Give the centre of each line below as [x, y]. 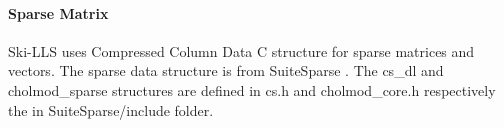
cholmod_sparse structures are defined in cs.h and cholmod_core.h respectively [252, 89]
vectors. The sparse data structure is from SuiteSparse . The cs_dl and [226, 70]
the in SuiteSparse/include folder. [111, 109]
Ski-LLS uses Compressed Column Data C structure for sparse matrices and [241, 50]
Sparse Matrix [58, 12]
